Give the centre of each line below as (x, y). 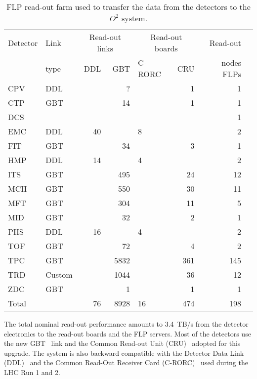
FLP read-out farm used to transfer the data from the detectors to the (128, 7)
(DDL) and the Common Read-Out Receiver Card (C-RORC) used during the (126, 362)
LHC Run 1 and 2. (32, 372)
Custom (59, 274)
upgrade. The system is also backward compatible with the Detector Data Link (124, 353)
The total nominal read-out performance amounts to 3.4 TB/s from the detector (126, 324)
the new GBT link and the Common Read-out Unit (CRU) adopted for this (122, 343)
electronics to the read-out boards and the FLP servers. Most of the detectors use (128, 333)
